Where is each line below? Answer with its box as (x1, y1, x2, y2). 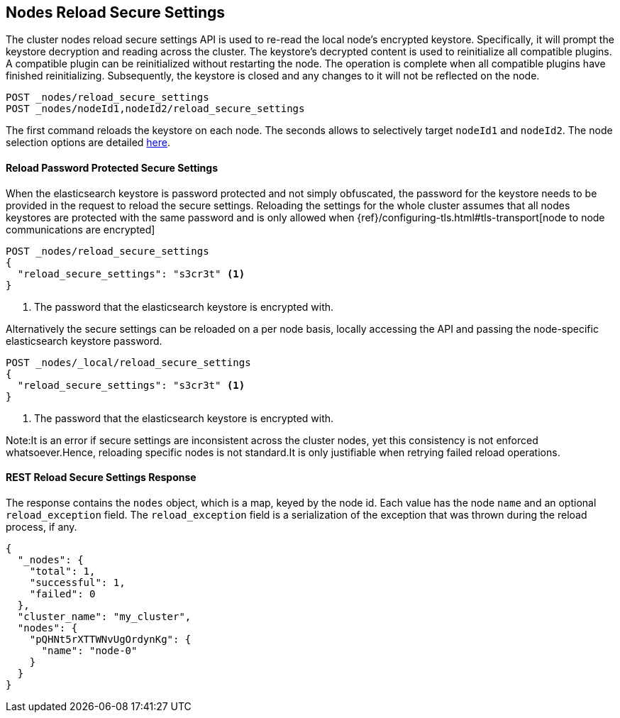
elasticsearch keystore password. (6, 334, 162, 347)
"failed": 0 (29, 587, 96, 600)
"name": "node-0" (41, 644, 138, 656)
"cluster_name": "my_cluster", (17, 610, 192, 622)
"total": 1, (29, 565, 96, 577)
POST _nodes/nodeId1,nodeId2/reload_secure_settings (6, 103, 305, 115)
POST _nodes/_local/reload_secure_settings (6, 356, 251, 368)
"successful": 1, (29, 576, 126, 588)
